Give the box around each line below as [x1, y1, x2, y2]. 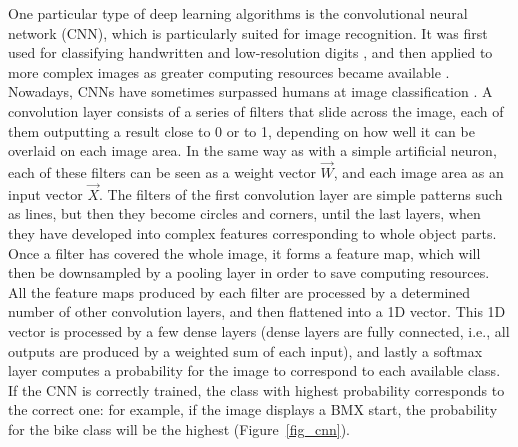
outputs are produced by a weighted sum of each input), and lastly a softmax [8, 340, 483, 361]
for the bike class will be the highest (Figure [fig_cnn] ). [8, 418, 350, 439]
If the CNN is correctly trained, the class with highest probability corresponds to [8, 379, 505, 400]
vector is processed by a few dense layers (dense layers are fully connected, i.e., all [8, 320, 510, 341]
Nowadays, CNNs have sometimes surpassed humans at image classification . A [8, 81, 493, 102]
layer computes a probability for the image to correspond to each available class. [8, 360, 501, 381]
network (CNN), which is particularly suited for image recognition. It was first [8, 22, 488, 43]
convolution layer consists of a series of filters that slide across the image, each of [8, 100, 504, 121]
